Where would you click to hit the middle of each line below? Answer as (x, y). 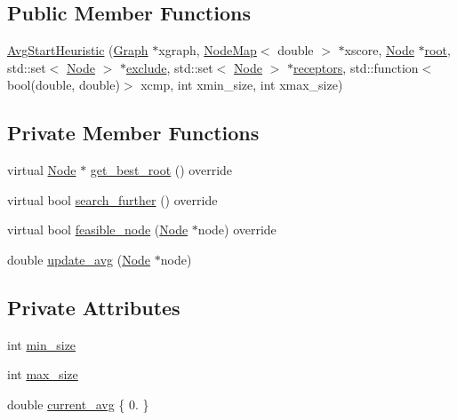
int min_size (42, 344)
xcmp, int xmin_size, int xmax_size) (242, 85)
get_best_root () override (161, 170)
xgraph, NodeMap (208, 50)
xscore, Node (379, 50)
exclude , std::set (169, 67)
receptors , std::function (356, 67)
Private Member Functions (133, 133)
